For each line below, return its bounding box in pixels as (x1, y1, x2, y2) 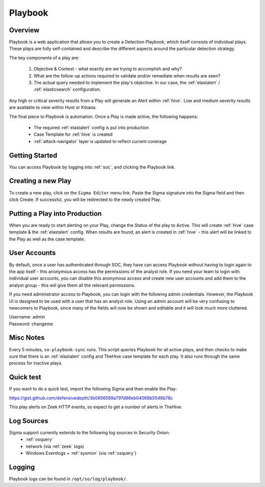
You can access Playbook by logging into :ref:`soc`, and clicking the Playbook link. (9, 164, 176, 170)
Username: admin (9, 314, 45, 320)
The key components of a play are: (9, 54, 79, 61)
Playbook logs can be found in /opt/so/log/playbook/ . (9, 476, 128, 482)
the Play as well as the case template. (9, 236, 85, 242)
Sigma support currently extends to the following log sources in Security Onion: (9, 429, 170, 436)
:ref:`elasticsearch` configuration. (33, 86, 101, 93)
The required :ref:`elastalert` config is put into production (33, 124, 149, 130)
